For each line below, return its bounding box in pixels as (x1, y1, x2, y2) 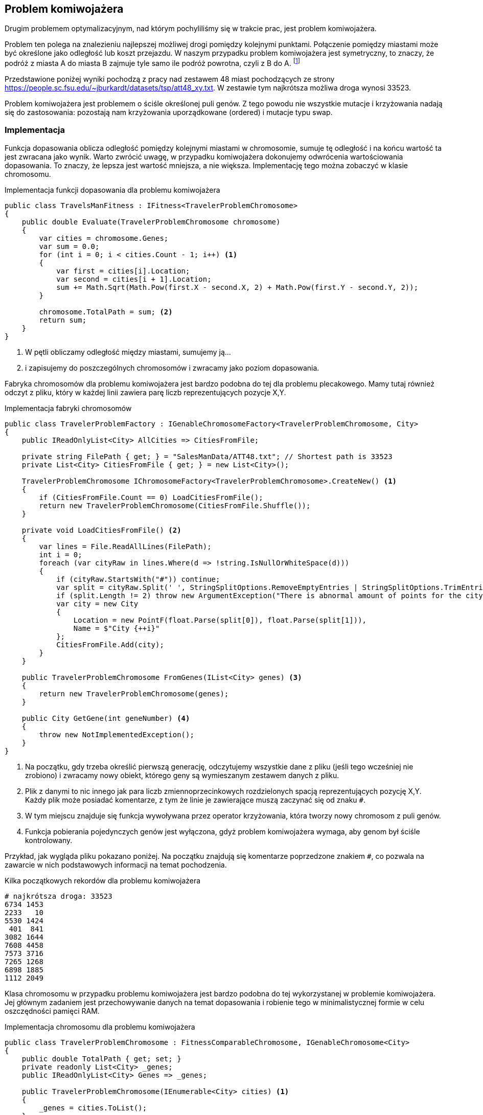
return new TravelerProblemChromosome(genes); (39, 689, 229, 698)
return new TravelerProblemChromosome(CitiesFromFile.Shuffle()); (39, 501, 311, 510)
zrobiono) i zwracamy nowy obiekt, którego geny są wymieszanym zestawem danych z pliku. (25, 770, 339, 780)
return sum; (39, 315, 87, 324)
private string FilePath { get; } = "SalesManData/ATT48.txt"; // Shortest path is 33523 (21, 452, 393, 461)
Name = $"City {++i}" (73, 624, 160, 632)
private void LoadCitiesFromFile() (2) (21, 526, 181, 534)
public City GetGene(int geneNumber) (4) (21, 714, 190, 722)
